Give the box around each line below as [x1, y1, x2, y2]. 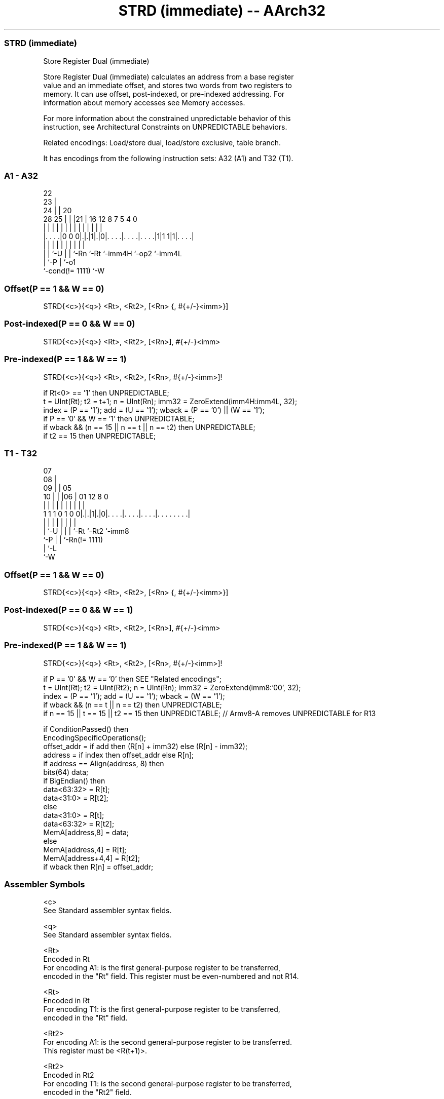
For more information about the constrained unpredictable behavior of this [43, 113, 291, 123]
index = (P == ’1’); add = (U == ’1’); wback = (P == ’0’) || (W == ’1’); [43, 405, 265, 414]
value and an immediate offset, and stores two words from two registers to [43, 81, 292, 90]
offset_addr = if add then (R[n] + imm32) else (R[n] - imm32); [43, 741, 248, 751]
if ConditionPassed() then [43, 724, 129, 733]
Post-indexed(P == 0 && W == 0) [4, 319, 135, 329]
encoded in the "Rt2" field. [43, 1088, 132, 1097]
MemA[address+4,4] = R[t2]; [43, 853, 140, 862]
